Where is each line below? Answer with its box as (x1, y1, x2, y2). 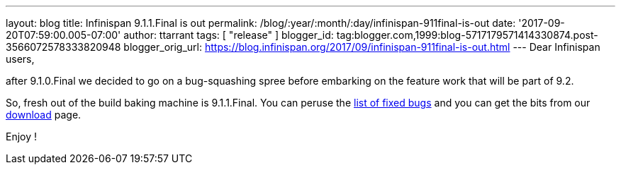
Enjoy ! (6, 130, 38, 142)
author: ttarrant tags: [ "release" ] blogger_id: (123, 29, 334, 41)
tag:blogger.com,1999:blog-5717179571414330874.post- (336, 29, 598, 41)
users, (6, 53, 35, 65)
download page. (6, 109, 82, 121)
